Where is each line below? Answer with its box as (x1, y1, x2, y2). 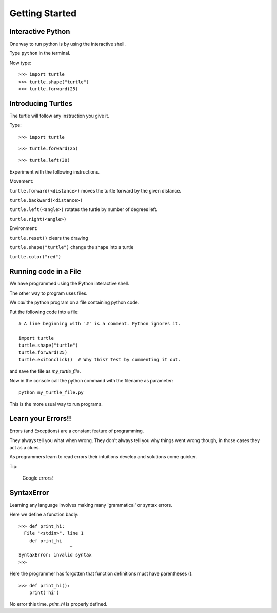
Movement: (9, 178, 33, 184)
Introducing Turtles (9, 99, 73, 108)
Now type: (9, 60, 32, 66)
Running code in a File (9, 267, 82, 276)
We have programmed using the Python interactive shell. (9, 280, 129, 287)
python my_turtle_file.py (18, 389, 84, 395)
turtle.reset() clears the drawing (9, 235, 88, 241)
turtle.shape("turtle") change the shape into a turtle (9, 244, 134, 250)
